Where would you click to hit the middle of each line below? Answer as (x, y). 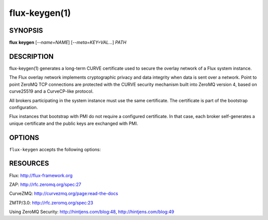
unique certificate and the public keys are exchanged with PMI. (74, 123)
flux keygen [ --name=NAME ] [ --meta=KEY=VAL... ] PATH (68, 43)
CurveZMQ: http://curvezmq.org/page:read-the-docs (64, 194)
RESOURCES (29, 164)
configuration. (24, 107)
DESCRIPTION (32, 56)
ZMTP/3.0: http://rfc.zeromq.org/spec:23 (51, 203)
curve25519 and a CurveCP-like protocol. (51, 91)
